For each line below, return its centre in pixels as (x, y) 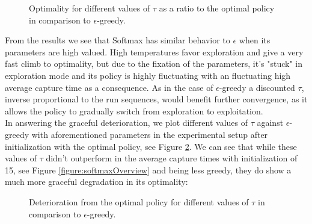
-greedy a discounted (257, 87)
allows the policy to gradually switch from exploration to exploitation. (134, 110)
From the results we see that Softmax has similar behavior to (118, 40)
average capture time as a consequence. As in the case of (109, 87)
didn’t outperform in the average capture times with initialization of (172, 158)
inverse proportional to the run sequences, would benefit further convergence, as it (156, 99)
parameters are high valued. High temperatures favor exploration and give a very (154, 51)
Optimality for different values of (90, 8)
